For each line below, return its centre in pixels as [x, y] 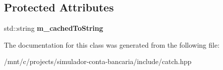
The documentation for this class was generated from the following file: [112, 44]
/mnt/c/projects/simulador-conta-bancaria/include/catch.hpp [98, 61]
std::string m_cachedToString [54, 28]
